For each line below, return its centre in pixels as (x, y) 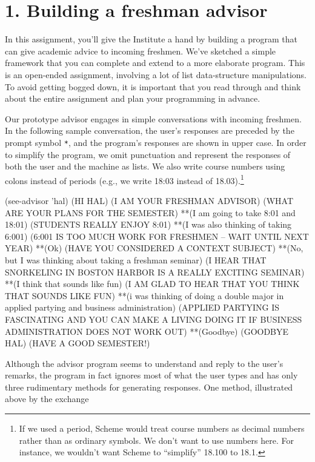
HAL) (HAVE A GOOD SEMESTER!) (78, 343)
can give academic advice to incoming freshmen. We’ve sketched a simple (141, 51)
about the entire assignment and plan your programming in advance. (133, 98)
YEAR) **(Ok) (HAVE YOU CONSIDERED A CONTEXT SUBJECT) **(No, (154, 248)
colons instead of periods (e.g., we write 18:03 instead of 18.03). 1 (124, 179)
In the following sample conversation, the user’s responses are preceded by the (150, 130)
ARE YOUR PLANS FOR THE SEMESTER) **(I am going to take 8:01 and (150, 212)
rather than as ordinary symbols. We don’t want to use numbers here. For (156, 440)
